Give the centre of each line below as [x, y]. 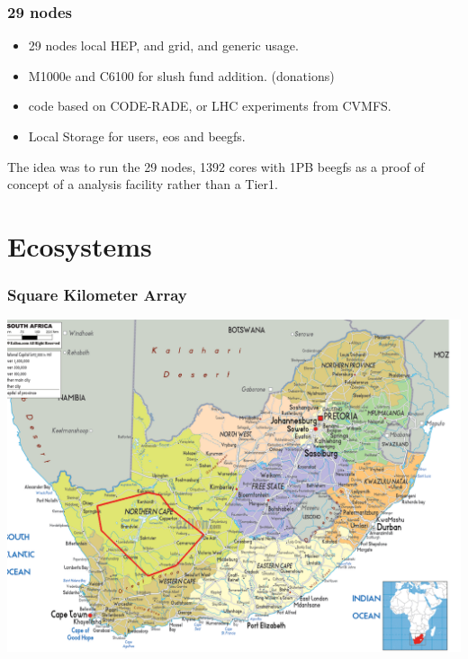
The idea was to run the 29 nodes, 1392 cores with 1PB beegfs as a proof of [216, 166]
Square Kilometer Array [97, 295]
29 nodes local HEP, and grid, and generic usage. [163, 45]
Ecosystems [80, 245]
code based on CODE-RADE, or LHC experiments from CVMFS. [210, 106]
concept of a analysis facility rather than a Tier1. [143, 184]
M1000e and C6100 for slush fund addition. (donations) [181, 75]
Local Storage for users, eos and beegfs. [137, 136]
